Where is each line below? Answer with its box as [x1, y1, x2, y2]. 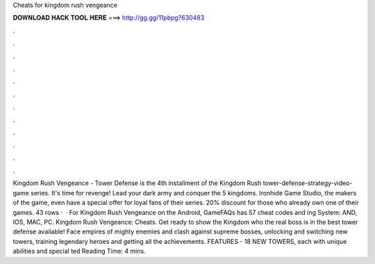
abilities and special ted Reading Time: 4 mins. [12, 247, 146, 256]
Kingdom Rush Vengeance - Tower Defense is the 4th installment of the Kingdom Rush [12, 179, 262, 187]
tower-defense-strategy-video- [262, 179, 353, 187]
